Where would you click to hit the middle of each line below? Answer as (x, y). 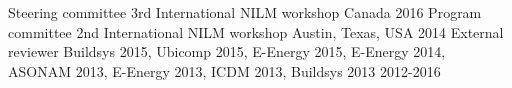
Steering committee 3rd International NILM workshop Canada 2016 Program (245, 12)
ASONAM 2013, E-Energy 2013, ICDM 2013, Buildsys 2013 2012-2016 (224, 70)
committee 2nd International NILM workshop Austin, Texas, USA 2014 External (256, 31)
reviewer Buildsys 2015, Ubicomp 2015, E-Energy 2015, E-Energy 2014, (227, 51)
